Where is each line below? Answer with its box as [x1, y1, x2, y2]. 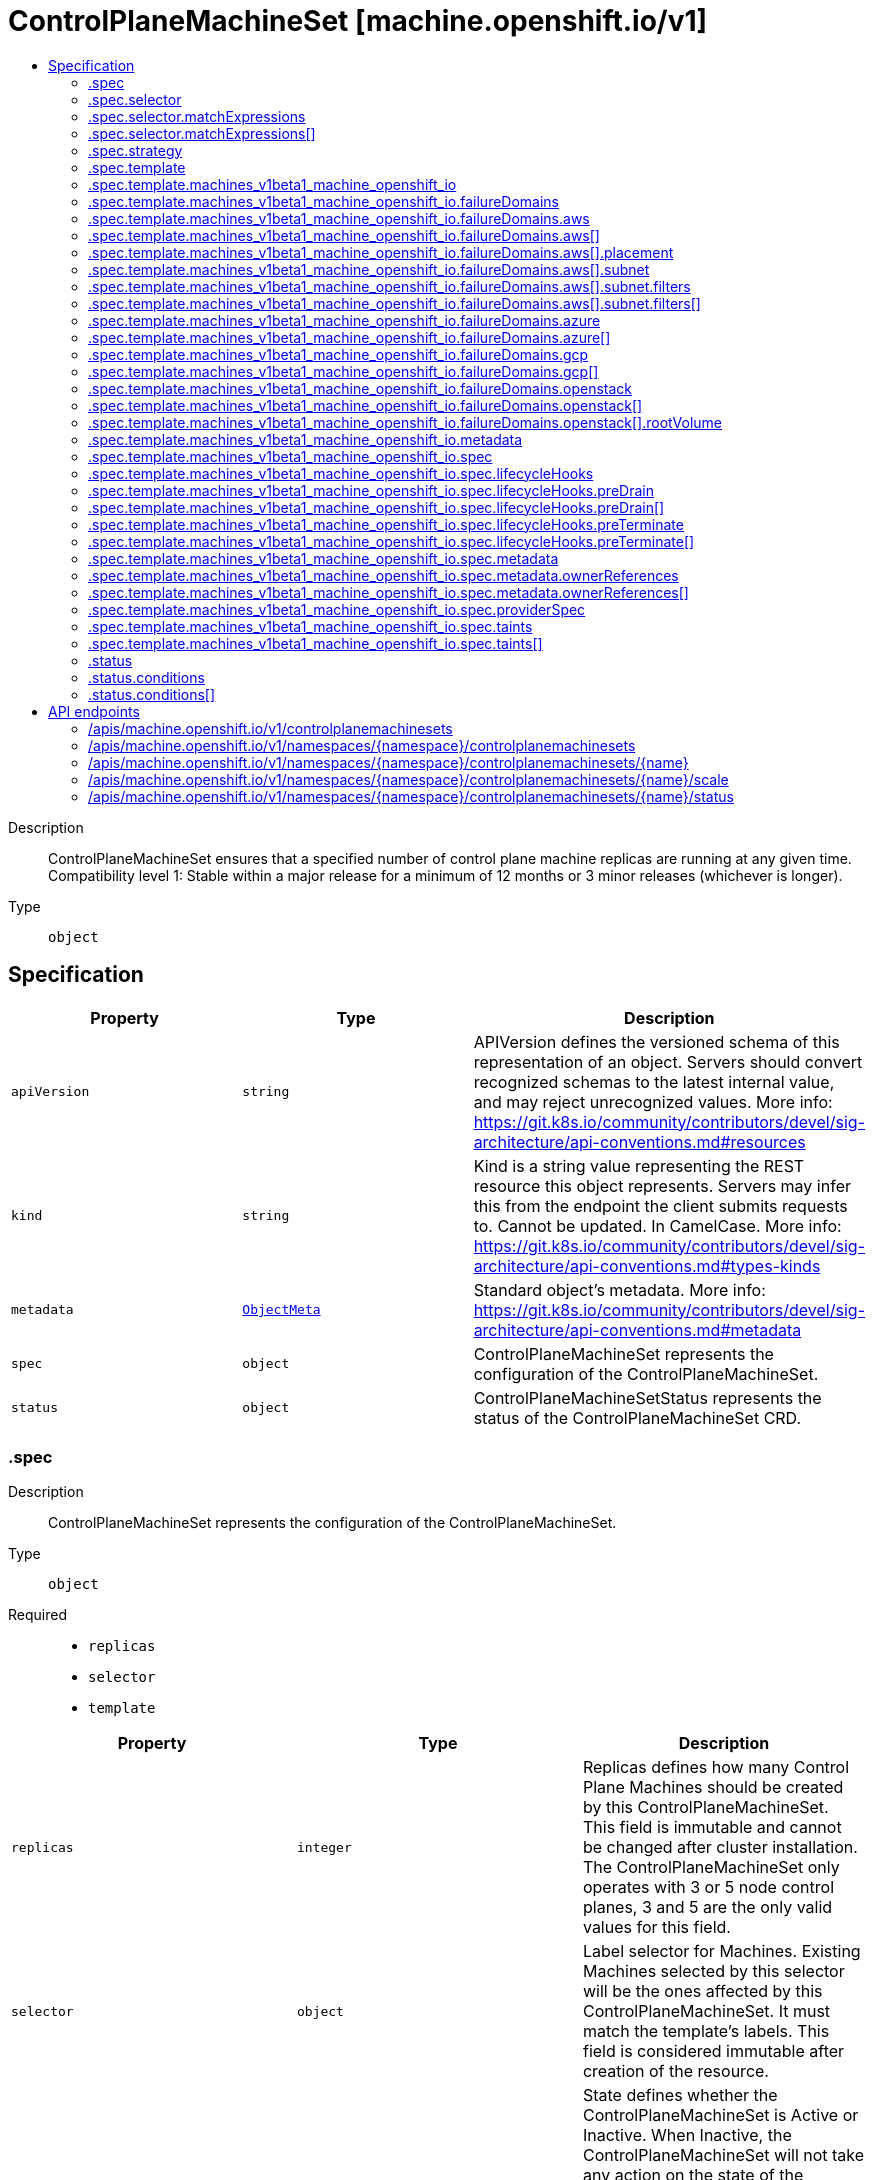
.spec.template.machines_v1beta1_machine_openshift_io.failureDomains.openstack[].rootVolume [88, 413, 722, 431]
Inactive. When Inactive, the [582, 2125, 792, 2146]
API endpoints [48, 702, 140, 720]
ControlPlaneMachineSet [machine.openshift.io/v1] [8, 4, 708, 38]
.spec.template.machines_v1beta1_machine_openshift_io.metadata [88, 430, 523, 448]
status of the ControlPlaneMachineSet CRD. [473, 1407, 802, 1428]
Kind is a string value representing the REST [473, 1155, 805, 1176]
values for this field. [582, 1917, 731, 1938]
